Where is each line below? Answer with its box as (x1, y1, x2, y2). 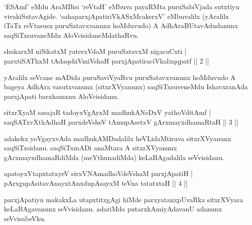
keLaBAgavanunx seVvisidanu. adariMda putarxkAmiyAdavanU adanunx (4, 204, 222, 214)
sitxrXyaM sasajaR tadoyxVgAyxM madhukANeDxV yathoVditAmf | (4, 107, 211, 117)
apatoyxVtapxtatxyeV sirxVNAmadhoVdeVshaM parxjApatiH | (4, 168, 193, 178)
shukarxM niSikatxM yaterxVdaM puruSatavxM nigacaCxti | (4, 46, 186, 56)
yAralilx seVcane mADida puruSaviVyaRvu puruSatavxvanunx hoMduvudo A (4, 72, 236, 82)
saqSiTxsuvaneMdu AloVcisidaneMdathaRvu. (4, 30, 139, 40)
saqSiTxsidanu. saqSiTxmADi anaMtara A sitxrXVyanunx (4, 143, 177, 153)
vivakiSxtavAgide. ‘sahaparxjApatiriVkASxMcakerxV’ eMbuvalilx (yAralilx (4, 11, 229, 21)
